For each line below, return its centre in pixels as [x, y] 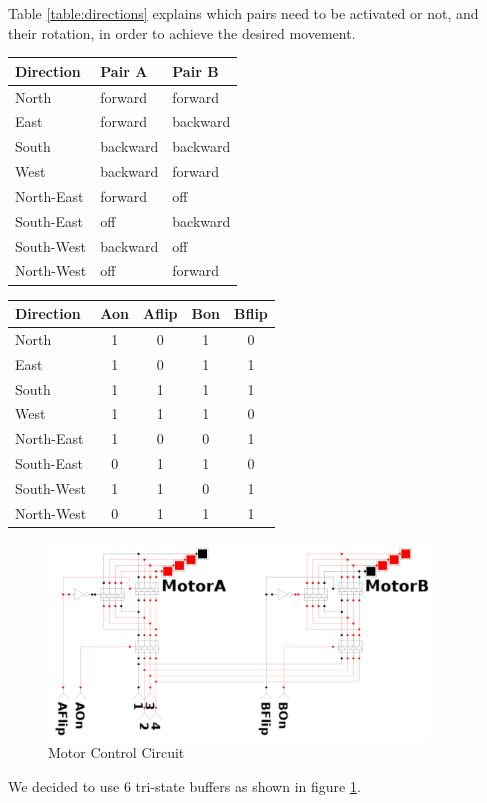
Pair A [124, 70]
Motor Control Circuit [116, 752]
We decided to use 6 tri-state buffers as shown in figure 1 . [184, 785]
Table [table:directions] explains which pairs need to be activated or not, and [243, 13]
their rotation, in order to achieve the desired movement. [182, 32]
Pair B [195, 70]
